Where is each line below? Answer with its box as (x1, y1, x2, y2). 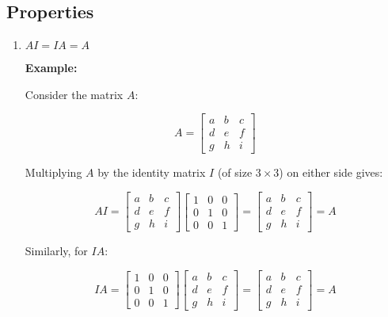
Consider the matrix (25, 86, 124, 102)
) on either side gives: (279, 164, 383, 181)
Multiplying (25, 164, 82, 181)
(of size (217, 164, 253, 181)
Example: (25, 59, 78, 76)
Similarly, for (25, 243, 88, 259)
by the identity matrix (97, 164, 206, 181)
